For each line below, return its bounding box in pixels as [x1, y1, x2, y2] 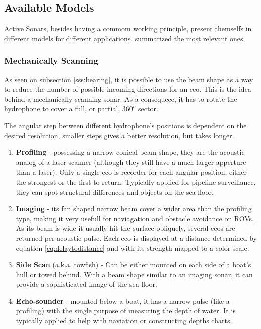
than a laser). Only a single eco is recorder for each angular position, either [16, 167, 247, 177]
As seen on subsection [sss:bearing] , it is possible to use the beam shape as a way [4, 74, 253, 84]
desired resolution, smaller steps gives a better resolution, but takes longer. [4, 130, 234, 140]
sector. [138, 103, 158, 114]
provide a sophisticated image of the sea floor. [16, 279, 157, 289]
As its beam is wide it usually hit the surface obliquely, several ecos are [16, 223, 235, 233]
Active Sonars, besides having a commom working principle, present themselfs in [4, 23, 252, 34]
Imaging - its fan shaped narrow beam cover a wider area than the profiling [16, 203, 252, 214]
